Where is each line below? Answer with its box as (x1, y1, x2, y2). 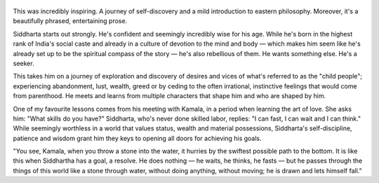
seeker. (13, 59, 34, 67)
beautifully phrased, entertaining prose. (13, 17, 128, 25)
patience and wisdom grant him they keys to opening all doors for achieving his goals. (13, 134, 262, 142)
